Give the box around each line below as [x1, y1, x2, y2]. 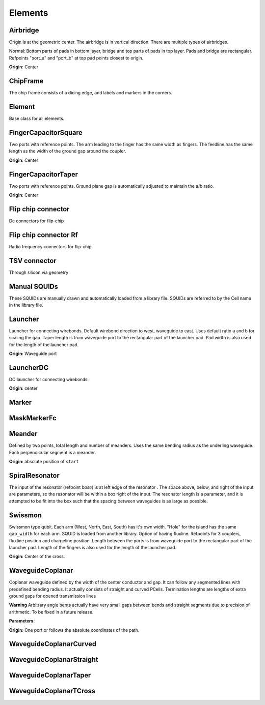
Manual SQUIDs [9, 282, 58, 291]
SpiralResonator [9, 471, 60, 479]
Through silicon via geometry [9, 269, 69, 275]
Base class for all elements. [9, 116, 65, 121]
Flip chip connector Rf [9, 231, 78, 239]
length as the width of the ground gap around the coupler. [9, 148, 126, 154]
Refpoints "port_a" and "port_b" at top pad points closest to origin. [9, 55, 144, 61]
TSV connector [9, 256, 56, 265]
